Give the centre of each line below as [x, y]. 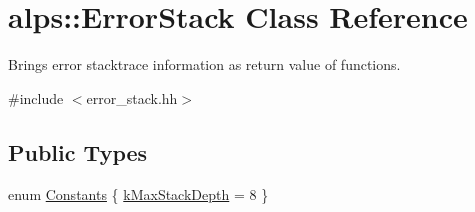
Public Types [78, 151]
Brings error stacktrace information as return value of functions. [204, 64]
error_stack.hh [132, 97]
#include [36, 97]
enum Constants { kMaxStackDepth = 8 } [138, 193]
